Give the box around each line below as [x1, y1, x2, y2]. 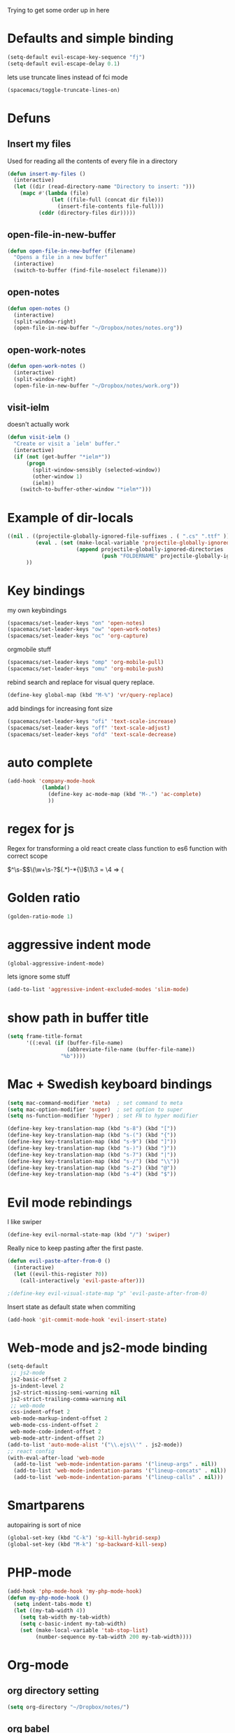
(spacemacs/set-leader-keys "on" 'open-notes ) [7, 619, 145, 627]
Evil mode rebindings [7, 1195, 133, 1210]
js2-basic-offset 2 [10, 1376, 68, 1383]
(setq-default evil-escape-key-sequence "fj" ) [7, 53, 145, 60]
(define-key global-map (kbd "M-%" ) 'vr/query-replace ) [7, 691, 173, 698]
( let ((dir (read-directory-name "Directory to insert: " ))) [13, 183, 196, 190]
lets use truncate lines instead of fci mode [7, 73, 128, 81]
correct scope [7, 851, 48, 860]
